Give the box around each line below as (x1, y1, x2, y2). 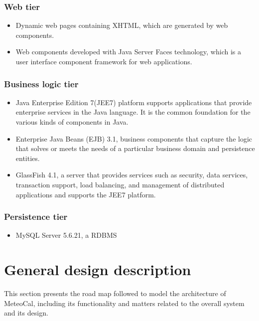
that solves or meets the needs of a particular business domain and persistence (15, 143, 255, 154)
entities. (15, 153, 40, 163)
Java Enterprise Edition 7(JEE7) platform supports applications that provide (15, 97, 252, 107)
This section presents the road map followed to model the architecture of (4, 288, 226, 299)
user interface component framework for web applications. (15, 56, 192, 66)
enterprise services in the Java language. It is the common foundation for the (15, 107, 251, 117)
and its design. (4, 308, 48, 318)
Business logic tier (4, 77, 79, 90)
